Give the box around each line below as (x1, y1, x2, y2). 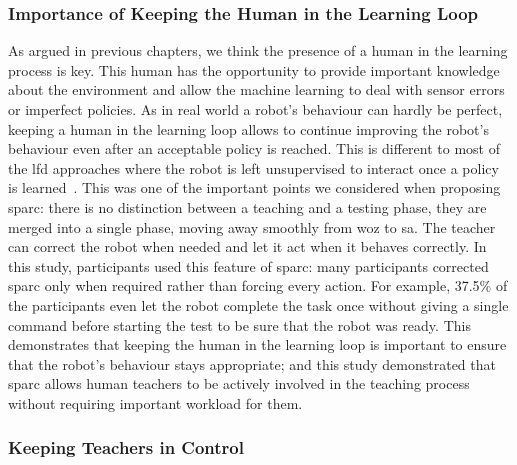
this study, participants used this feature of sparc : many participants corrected (8, 255, 489, 276)
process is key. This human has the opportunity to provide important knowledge (8, 59, 500, 80)
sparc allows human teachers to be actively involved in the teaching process (8, 373, 470, 394)
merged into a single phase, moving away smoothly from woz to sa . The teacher (8, 216, 496, 237)
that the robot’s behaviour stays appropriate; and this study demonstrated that (8, 353, 496, 374)
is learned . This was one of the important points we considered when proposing (8, 177, 501, 198)
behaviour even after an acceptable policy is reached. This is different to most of (8, 138, 500, 159)
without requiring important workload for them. (8, 392, 303, 413)
